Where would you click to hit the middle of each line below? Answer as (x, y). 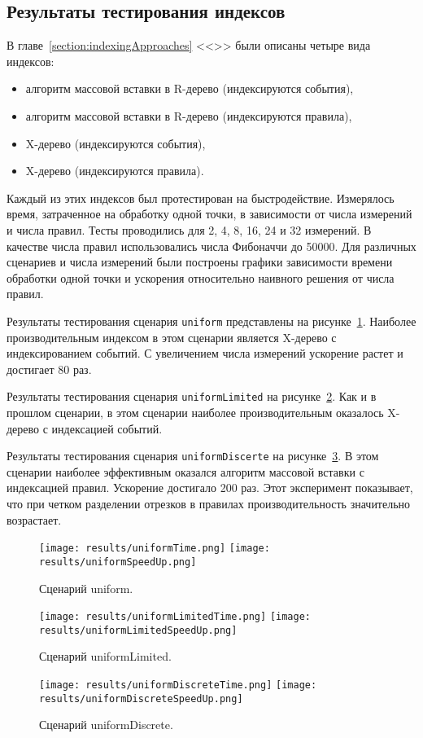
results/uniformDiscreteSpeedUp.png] (141, 698)
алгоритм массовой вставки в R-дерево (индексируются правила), (189, 115)
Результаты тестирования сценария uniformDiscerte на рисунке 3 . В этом (193, 456)
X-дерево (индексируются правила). (115, 171)
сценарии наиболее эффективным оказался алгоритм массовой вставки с (185, 471)
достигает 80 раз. (49, 369)
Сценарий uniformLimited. (105, 656)
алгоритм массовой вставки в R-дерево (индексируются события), (190, 88)
